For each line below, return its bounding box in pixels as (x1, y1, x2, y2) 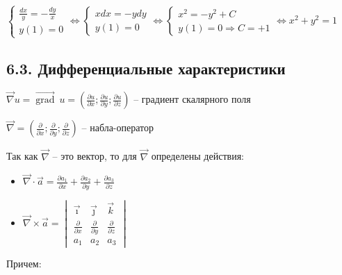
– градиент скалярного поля (133, 92, 251, 106)
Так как (6, 149, 38, 163)
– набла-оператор (81, 120, 154, 135)
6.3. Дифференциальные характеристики (6, 58, 286, 79)
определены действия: (151, 149, 244, 163)
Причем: (6, 256, 42, 271)
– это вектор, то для (52, 149, 137, 163)
